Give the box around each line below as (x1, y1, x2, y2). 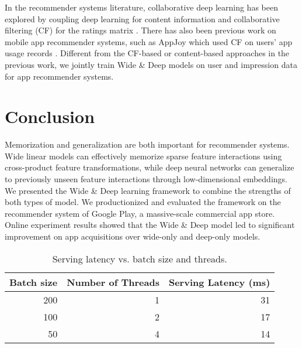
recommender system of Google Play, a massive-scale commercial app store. (5, 207, 275, 219)
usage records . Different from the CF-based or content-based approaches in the (5, 47, 290, 59)
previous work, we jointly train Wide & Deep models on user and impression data (5, 58, 297, 70)
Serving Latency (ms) (168, 275, 270, 289)
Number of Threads (67, 275, 159, 289)
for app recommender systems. (5, 70, 114, 82)
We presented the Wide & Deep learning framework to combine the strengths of (5, 184, 291, 196)
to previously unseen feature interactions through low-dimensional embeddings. (5, 173, 287, 185)
